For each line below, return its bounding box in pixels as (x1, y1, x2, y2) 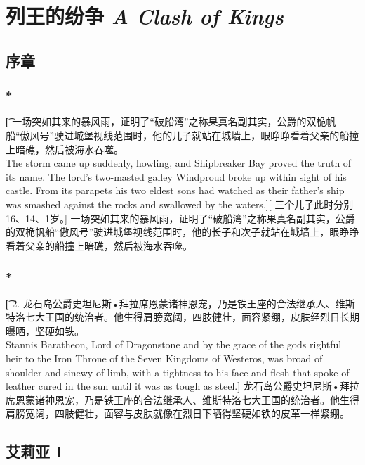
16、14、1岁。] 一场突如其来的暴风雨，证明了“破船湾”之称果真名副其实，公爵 (6, 210, 355, 225)
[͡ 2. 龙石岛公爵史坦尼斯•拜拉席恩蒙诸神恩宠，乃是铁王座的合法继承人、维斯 (6, 295, 355, 310)
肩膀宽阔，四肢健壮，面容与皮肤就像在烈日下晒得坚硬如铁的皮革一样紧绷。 (6, 406, 350, 421)
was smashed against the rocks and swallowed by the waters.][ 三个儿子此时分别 (6, 196, 354, 211)
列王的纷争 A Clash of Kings (6, 1, 284, 31)
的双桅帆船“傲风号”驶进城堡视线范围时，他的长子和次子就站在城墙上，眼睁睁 (6, 224, 359, 239)
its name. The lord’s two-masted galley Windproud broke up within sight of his (6, 169, 347, 184)
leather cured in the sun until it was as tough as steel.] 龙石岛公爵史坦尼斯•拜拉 (6, 378, 359, 393)
